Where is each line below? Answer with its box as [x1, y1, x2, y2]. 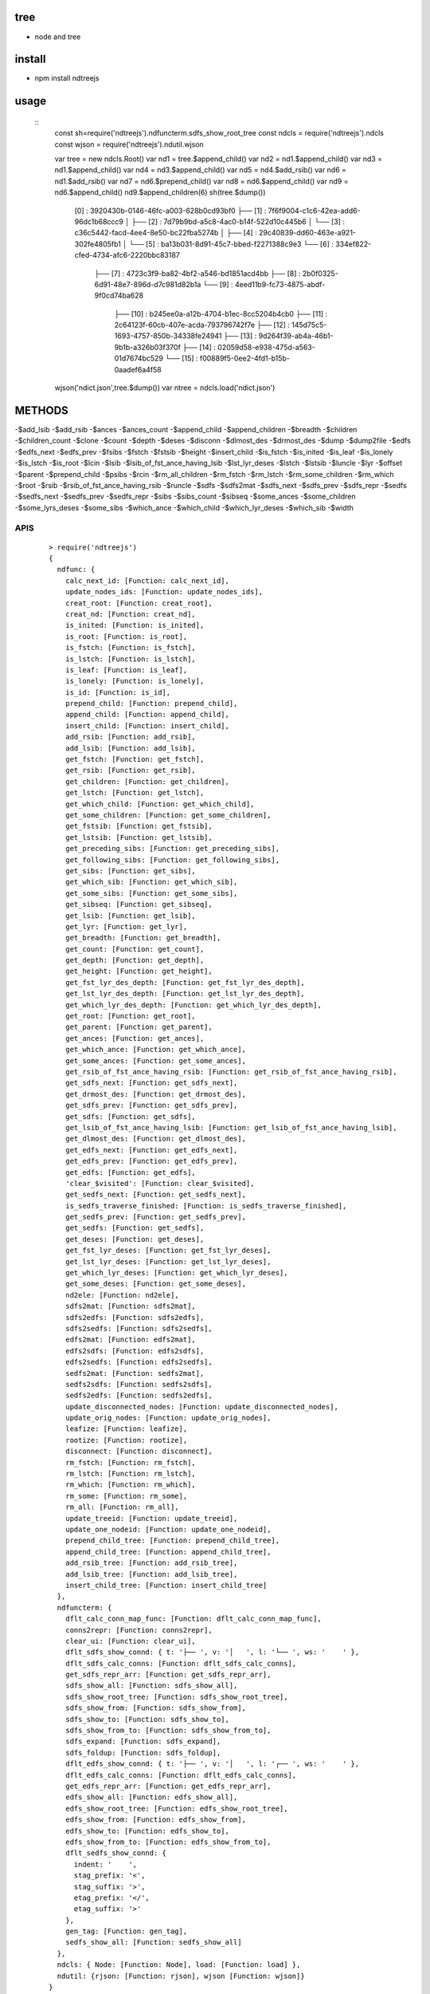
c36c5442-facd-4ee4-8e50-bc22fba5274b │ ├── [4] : [74, 228, 258, 238]
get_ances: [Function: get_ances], [64, 1034, 205, 1042]
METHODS [14, 404, 69, 417]
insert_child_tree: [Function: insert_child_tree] [64, 1580, 268, 1590]
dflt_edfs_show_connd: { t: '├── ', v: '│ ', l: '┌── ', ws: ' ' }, [64, 1760, 360, 1768]
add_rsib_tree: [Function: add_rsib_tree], [64, 1559, 238, 1567]
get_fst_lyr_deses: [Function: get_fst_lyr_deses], [64, 1246, 272, 1255]
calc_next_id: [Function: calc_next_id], [64, 576, 230, 585]
